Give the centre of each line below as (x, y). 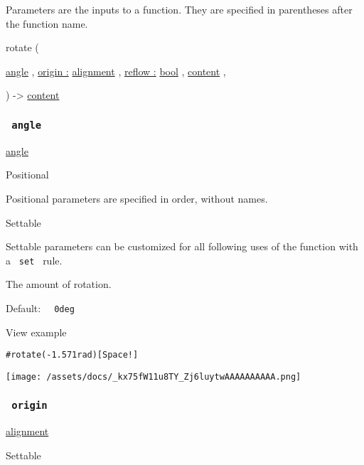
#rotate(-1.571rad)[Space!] (72, 355)
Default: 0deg (40, 308)
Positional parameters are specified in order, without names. (137, 198)
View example (36, 332)
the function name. (47, 23)
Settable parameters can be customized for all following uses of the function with (182, 246)
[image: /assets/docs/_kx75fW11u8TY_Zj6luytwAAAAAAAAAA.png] (154, 376)
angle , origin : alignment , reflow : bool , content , (116, 71)
